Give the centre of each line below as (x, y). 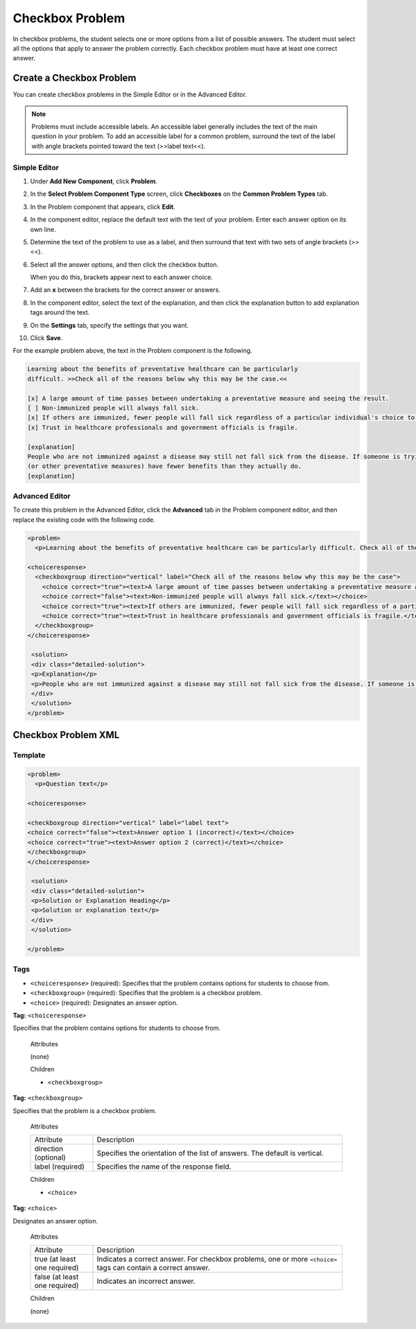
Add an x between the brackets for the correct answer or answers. (125, 290)
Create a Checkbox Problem (75, 78)
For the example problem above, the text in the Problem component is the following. (132, 351)
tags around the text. (60, 312)
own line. (43, 229)
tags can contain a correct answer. (154, 1268)
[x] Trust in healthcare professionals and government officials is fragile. (163, 427)
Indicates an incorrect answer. (146, 1281)
